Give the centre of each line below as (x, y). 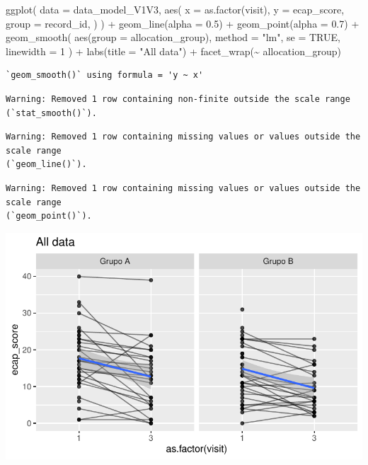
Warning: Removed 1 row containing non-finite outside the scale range (178, 99)
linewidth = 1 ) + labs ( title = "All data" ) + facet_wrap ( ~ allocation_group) (173, 51)
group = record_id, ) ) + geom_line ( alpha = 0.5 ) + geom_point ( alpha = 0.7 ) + (183, 23)
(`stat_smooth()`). (51, 113)
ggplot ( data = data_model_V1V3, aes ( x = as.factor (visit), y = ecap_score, (175, 9)
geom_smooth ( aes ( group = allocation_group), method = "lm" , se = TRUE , (173, 37)
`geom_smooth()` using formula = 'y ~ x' (105, 75)
